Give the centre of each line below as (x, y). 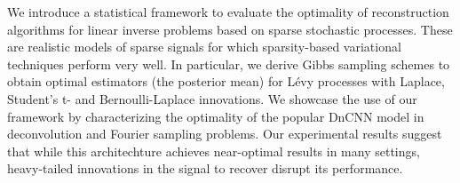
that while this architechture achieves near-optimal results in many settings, (214, 151)
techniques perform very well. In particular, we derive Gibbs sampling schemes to (229, 64)
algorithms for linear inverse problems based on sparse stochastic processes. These (230, 29)
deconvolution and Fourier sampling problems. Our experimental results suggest (225, 134)
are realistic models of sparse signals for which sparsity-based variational (204, 47)
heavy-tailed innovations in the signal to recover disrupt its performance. (205, 168)
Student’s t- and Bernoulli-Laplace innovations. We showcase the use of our (212, 98)
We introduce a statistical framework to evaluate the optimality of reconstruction (228, 12)
